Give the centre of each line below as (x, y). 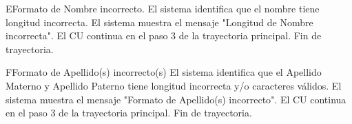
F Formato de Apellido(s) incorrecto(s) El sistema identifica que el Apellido (164, 72)
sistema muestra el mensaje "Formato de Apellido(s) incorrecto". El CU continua (176, 99)
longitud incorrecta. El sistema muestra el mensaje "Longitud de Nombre (159, 22)
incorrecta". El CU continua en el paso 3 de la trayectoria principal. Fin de (164, 35)
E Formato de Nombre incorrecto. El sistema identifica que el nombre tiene (163, 8)
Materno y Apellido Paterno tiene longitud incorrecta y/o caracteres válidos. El (174, 85)
